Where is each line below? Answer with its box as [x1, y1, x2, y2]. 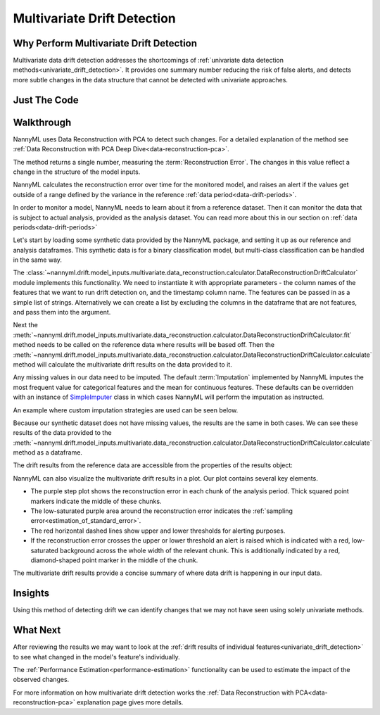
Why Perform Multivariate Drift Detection [13, 37, 197, 49]
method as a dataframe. [13, 448, 82, 457]
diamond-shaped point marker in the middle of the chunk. [30, 556, 198, 564]
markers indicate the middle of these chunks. [30, 497, 162, 505]
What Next [13, 624, 61, 636]
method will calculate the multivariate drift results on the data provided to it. [13, 360, 232, 369]
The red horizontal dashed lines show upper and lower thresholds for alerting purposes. [30, 526, 286, 535]
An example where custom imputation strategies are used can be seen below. [13, 405, 239, 415]
